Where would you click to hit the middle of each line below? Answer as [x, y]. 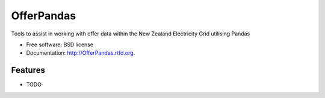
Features [28, 70]
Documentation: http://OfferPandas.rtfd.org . [81, 53]
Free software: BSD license [60, 44]
